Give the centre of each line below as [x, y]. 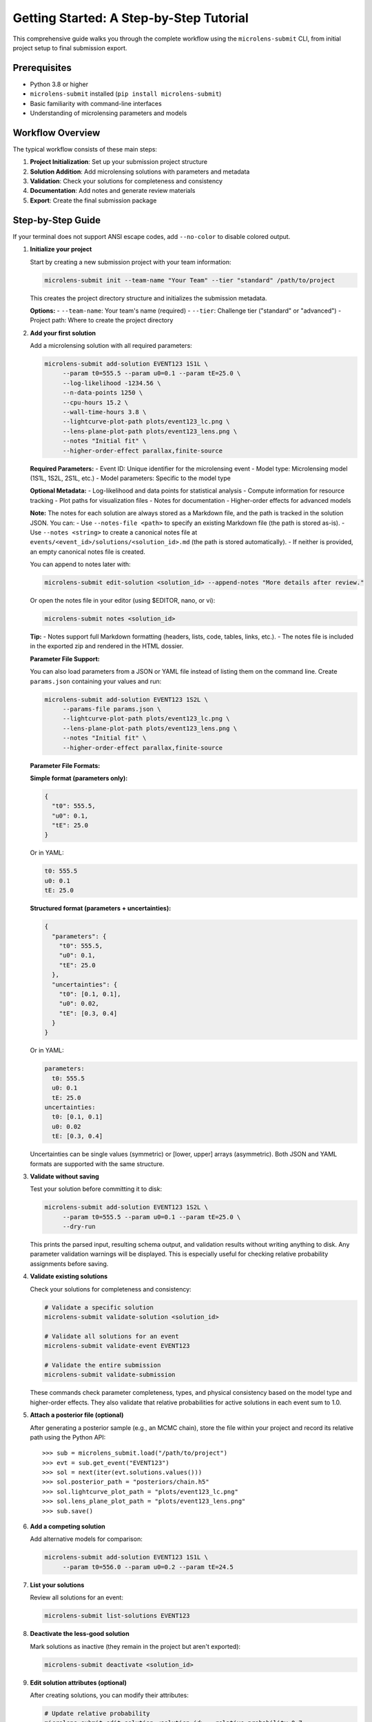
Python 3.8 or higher [59, 84]
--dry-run [79, 1227]
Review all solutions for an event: [77, 1597]
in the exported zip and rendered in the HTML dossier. [107, 646]
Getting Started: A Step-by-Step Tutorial [131, 18]
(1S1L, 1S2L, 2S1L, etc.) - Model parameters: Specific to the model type [130, 478]
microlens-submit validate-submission [110, 1375]
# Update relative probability [97, 1713]
